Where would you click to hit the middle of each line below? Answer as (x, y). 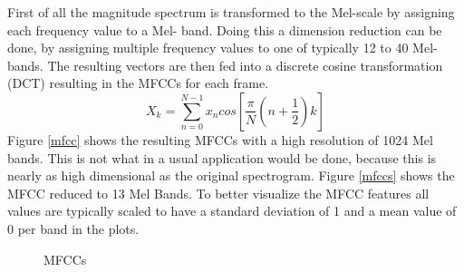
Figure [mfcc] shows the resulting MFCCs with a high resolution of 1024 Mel (220, 139)
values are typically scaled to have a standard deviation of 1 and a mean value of (232, 211)
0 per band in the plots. (73, 228)
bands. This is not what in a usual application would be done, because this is (222, 157)
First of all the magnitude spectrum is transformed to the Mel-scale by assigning (231, 12)
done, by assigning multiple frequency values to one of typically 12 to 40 (208, 48)
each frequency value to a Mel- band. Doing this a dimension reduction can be (225, 29)
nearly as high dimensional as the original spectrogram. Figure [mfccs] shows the (231, 175)
